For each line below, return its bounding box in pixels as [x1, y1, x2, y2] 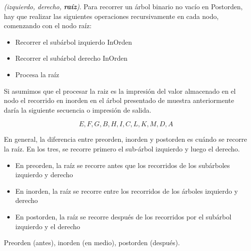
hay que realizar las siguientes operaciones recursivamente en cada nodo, [4, 11, 219, 21]
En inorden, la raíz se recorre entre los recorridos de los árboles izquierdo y [15, 185, 238, 196]
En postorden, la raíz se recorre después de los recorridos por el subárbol [15, 211, 232, 221]
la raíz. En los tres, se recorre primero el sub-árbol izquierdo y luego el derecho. [4, 143, 240, 153]
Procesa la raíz [15, 69, 59, 79]
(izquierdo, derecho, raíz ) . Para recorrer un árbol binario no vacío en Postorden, [4, 1, 243, 11]
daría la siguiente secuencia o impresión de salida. [4, 104, 152, 115]
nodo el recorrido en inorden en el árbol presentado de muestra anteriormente [4, 95, 234, 105]
